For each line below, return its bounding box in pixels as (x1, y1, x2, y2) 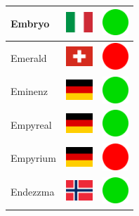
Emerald (11, 50, 47, 65)
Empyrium (11, 151, 56, 165)
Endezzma (11, 184, 55, 199)
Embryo (11, 15, 50, 30)
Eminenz (11, 84, 48, 99)
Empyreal (11, 117, 52, 132)
